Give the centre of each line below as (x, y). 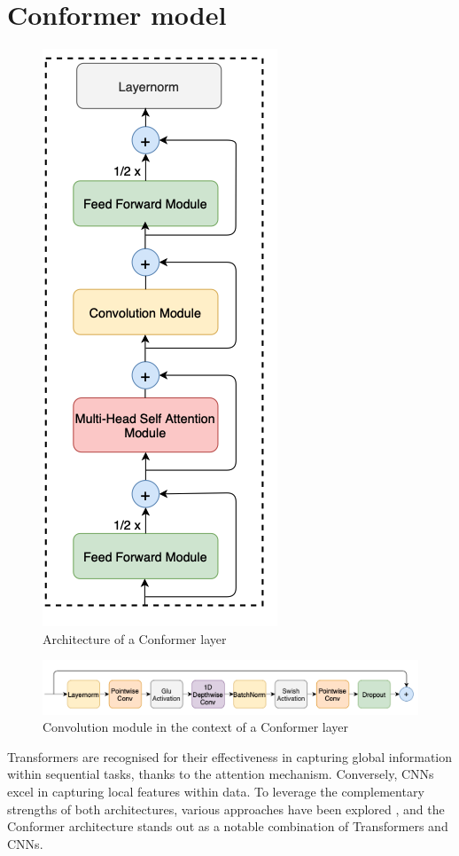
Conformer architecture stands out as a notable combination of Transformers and (228, 826)
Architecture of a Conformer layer (135, 638)
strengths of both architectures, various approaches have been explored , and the (226, 809)
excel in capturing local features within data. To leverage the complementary (216, 791)
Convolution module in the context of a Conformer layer (196, 727)
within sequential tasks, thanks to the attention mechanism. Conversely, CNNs (221, 774)
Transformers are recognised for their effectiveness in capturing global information (230, 756)
